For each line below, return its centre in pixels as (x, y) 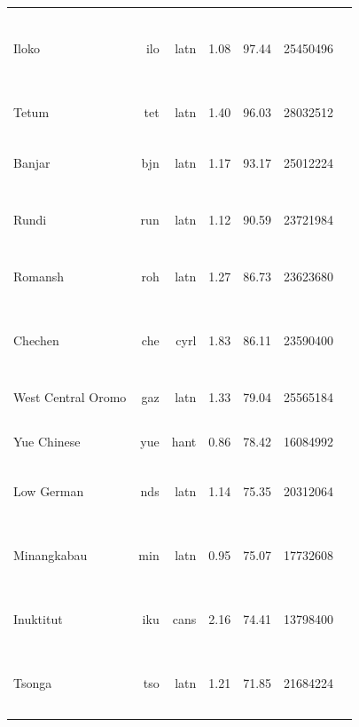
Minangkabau (51, 555)
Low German (49, 491)
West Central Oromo (70, 397)
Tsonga (33, 682)
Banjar (32, 162)
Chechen (36, 340)
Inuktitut (38, 618)
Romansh (39, 277)
